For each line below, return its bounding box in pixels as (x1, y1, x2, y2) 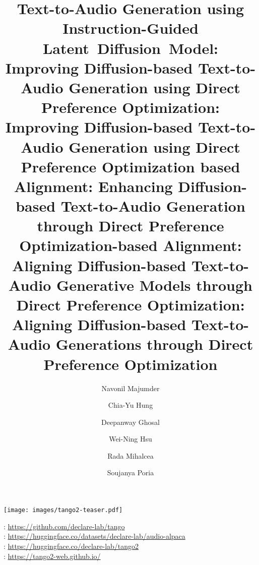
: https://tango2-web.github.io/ (4, 550, 101, 561)
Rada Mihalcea (107, 450, 154, 461)
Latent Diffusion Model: (42, 37, 219, 58)
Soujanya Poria (107, 467, 154, 478)
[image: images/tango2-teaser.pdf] (4, 507, 123, 514)
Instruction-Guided (62, 18, 199, 38)
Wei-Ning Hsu (109, 433, 152, 444)
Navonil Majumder (101, 383, 160, 393)
